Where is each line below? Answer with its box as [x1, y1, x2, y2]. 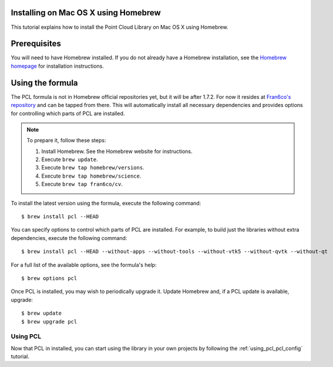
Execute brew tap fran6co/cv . [41, 181, 123, 188]
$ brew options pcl [21, 275, 78, 282]
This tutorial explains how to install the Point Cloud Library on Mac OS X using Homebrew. [11, 24, 228, 31]
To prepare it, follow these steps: [26, 137, 106, 144]
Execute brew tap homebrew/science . [41, 172, 142, 179]
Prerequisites [11, 39, 61, 49]
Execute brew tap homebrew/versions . [41, 164, 144, 171]
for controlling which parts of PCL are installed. [11, 109, 125, 117]
